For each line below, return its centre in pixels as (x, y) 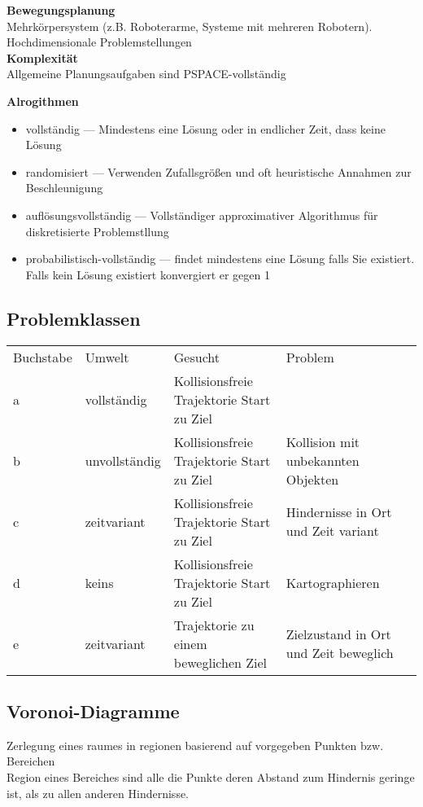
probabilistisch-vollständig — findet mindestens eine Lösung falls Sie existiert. (220, 259)
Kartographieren (333, 582)
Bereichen (31, 761)
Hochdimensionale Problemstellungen (99, 42)
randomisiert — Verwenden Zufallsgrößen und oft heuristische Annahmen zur (218, 171)
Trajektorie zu (214, 625)
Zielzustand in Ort (338, 634)
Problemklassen (74, 318)
